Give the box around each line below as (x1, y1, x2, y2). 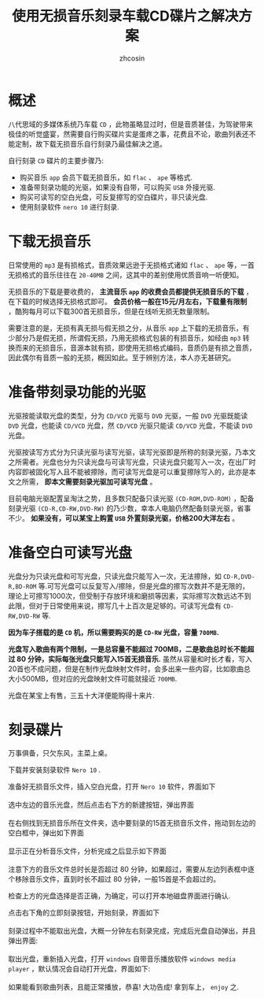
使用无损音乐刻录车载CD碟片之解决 (11, 7, 239, 25)
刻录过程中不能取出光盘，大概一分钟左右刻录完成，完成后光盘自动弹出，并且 (8, 927, 256, 936)
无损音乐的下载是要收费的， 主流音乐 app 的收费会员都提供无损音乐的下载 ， (8, 287, 254, 296)
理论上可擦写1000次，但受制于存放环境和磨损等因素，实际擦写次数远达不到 (8, 591, 251, 600)
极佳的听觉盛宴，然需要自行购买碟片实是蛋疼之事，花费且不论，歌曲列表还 (8, 129, 249, 139)
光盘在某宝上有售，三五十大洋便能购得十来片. (8, 690, 156, 700)
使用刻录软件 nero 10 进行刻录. (19, 202, 119, 211)
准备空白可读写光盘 (8, 544, 133, 562)
